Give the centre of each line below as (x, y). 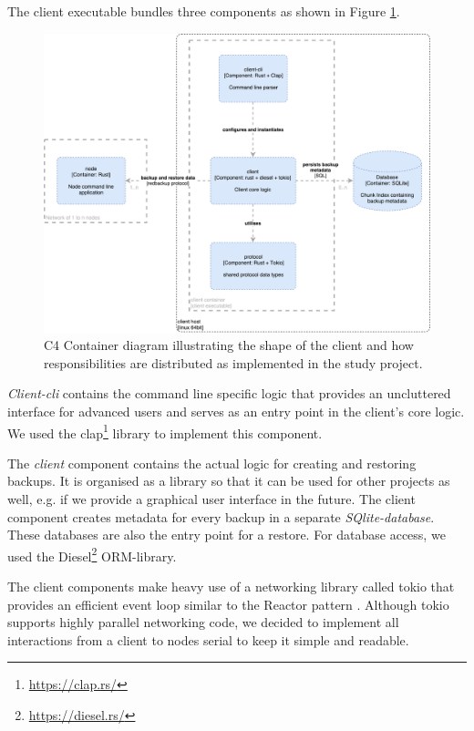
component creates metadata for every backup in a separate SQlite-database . (221, 516)
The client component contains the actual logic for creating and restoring (212, 463)
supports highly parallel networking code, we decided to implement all (203, 622)
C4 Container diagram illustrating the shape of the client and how (229, 345)
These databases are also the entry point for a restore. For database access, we (227, 535)
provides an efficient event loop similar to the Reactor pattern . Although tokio (228, 604)
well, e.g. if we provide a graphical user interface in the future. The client (211, 498)
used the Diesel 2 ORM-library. (92, 554)
